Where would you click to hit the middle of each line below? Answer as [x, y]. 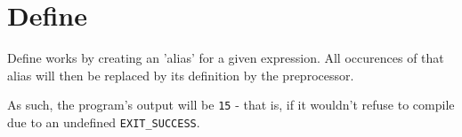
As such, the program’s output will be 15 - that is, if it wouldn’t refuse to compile [231, 105]
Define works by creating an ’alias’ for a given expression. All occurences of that [226, 58]
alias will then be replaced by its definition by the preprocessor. [181, 75]
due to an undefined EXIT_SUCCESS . [104, 122]
